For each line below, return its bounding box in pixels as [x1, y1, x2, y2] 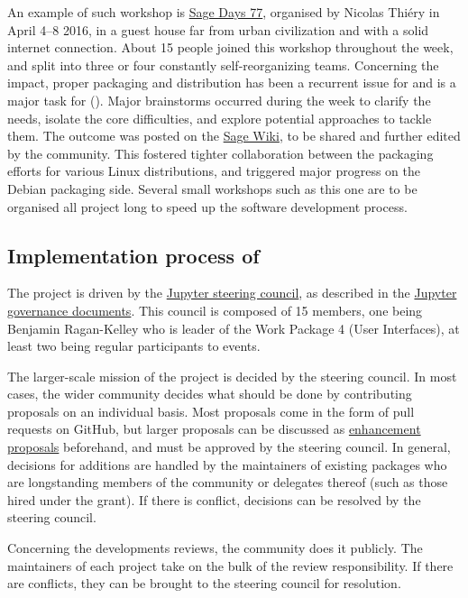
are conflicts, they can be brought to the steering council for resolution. [7, 574, 401, 593]
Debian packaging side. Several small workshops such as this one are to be [7, 179, 418, 198]
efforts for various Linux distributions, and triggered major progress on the [7, 161, 420, 180]
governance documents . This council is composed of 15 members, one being [7, 300, 423, 319]
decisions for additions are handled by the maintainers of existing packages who [7, 455, 447, 474]
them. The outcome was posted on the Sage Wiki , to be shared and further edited [7, 126, 461, 145]
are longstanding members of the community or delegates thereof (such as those [7, 473, 448, 492]
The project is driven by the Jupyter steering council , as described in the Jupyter [7, 283, 457, 302]
